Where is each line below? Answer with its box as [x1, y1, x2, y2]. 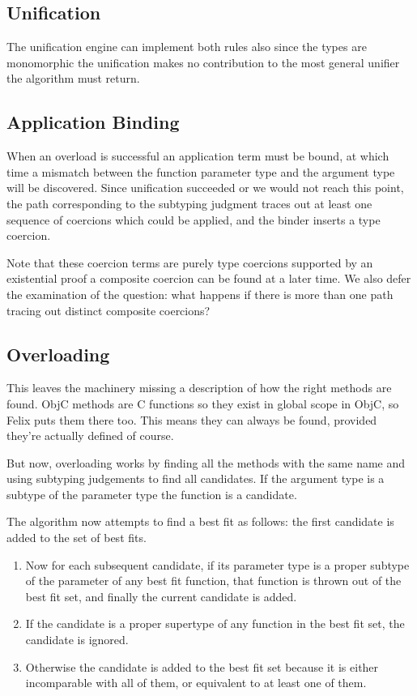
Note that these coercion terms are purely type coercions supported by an [6, 254, 373, 271]
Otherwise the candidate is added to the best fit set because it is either [25, 658, 379, 675]
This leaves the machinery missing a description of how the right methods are [6, 379, 392, 396]
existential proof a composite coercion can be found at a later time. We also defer [6, 270, 411, 287]
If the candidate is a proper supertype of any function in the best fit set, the [25, 615, 405, 632]
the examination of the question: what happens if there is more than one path [6, 285, 394, 302]
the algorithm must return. [6, 70, 140, 87]
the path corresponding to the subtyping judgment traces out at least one [6, 194, 372, 211]
